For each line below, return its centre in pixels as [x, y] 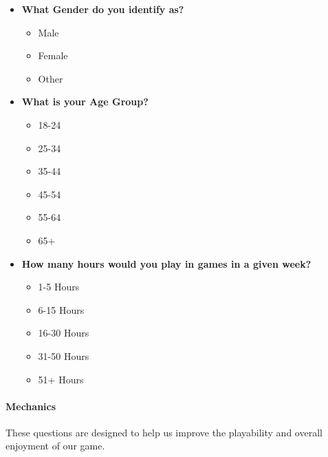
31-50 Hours [64, 355]
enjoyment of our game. [55, 446]
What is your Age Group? [85, 102]
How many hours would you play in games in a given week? [166, 263]
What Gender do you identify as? [103, 9]
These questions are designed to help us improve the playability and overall [164, 432]
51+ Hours [61, 379]
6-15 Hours [61, 309]
